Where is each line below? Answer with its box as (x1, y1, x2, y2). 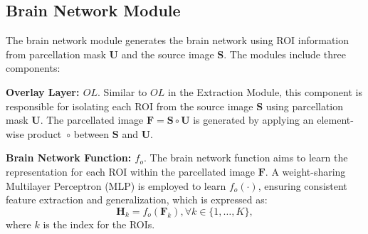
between (73, 126, 110, 141)
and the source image (121, 46, 214, 61)
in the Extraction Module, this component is (167, 84, 362, 99)
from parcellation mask (6, 46, 106, 61)
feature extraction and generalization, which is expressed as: (6, 192, 268, 207)
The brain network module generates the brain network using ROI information (6, 33, 349, 48)
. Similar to (98, 84, 147, 99)
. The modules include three (224, 46, 346, 61)
